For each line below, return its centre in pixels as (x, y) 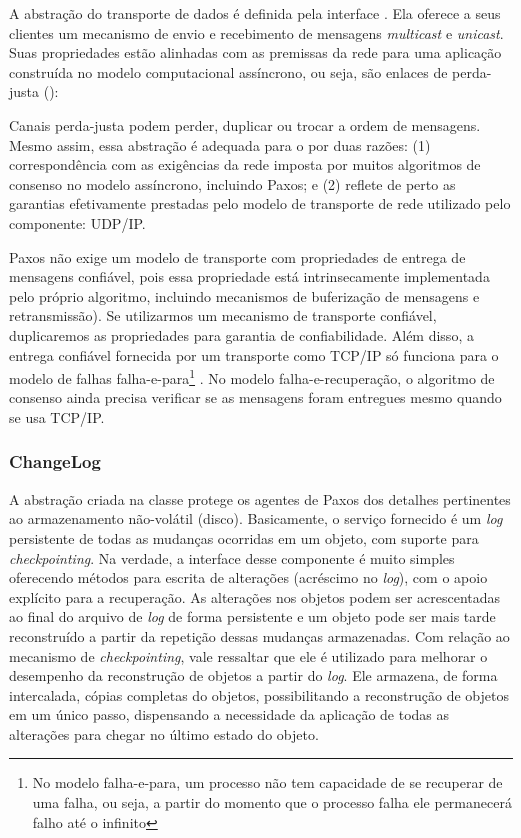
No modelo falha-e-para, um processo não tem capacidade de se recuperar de (267, 782)
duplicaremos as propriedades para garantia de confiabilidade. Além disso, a (241, 334)
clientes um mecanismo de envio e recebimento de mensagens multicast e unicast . (256, 32)
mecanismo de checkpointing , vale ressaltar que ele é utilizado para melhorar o (248, 655)
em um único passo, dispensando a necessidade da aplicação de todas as (229, 714)
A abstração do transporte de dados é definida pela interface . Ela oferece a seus (255, 13)
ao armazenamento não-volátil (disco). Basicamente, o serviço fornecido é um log (256, 518)
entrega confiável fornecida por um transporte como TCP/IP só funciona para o (254, 354)
